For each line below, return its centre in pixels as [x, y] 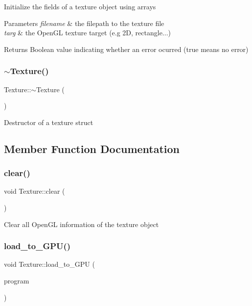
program [17, 280]
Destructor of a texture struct [49, 122]
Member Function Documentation [92, 148]
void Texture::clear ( [34, 191]
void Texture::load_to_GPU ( [49, 264]
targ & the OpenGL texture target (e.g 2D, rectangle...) [87, 33]
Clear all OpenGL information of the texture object [81, 224]
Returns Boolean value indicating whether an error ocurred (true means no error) [126, 49]
